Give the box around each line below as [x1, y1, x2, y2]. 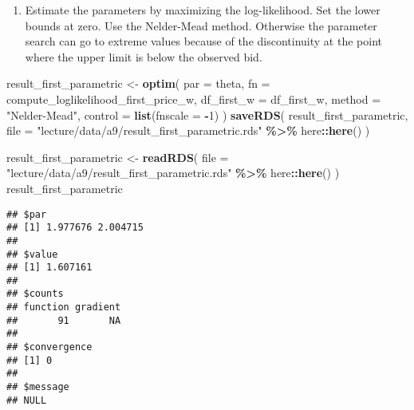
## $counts [6, 288, 64, 300]
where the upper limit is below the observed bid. [25, 48, 262, 65]
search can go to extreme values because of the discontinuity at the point [25, 33, 382, 49]
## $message [6, 381, 69, 393]
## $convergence [6, 341, 93, 353]
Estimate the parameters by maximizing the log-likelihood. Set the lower [25, 2, 380, 18]
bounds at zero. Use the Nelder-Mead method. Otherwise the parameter [25, 17, 377, 34]
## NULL [6, 394, 47, 406]
